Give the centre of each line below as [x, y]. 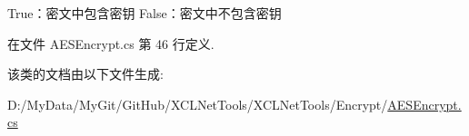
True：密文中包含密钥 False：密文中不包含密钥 [145, 13]
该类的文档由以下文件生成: [85, 74]
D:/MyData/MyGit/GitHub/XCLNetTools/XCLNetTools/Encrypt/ [198, 104]
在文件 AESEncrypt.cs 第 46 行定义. [111, 43]
